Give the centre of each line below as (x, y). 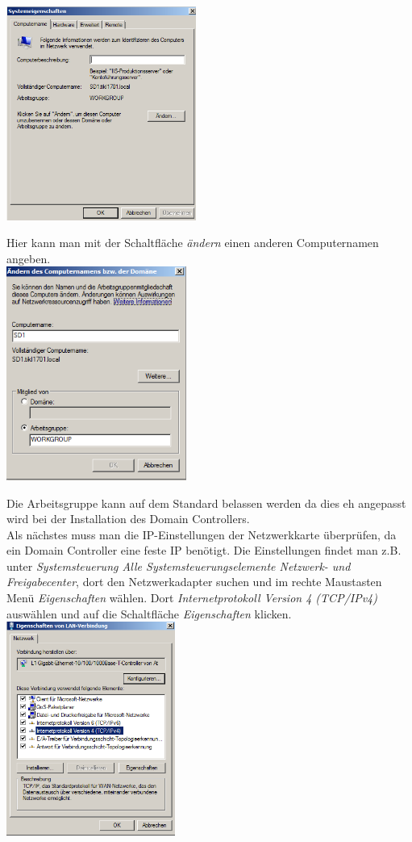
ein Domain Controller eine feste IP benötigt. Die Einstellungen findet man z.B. (204, 550)
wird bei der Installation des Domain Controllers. (128, 519)
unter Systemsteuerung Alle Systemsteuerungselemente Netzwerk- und (179, 566)
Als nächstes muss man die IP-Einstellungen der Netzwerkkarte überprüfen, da (202, 534)
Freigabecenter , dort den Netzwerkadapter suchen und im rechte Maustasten (194, 582)
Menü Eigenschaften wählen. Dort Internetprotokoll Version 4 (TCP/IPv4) (192, 598)
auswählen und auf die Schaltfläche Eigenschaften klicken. (149, 613)
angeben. (29, 258)
